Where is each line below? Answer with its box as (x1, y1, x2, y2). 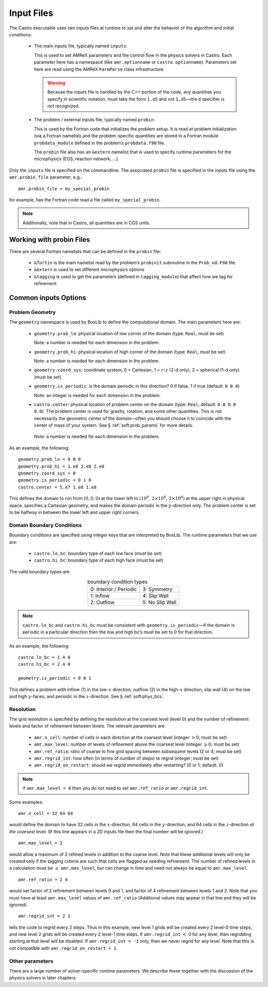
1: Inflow (90, 592, 110, 599)
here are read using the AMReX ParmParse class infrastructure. (34, 66, 165, 72)
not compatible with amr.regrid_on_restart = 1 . (9, 945, 118, 951)
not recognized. (47, 103, 80, 109)
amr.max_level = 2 (18, 840, 63, 846)
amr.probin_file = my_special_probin (18, 186, 110, 192)
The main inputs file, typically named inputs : (34, 43, 128, 49)
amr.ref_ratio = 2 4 (18, 877, 68, 883)
